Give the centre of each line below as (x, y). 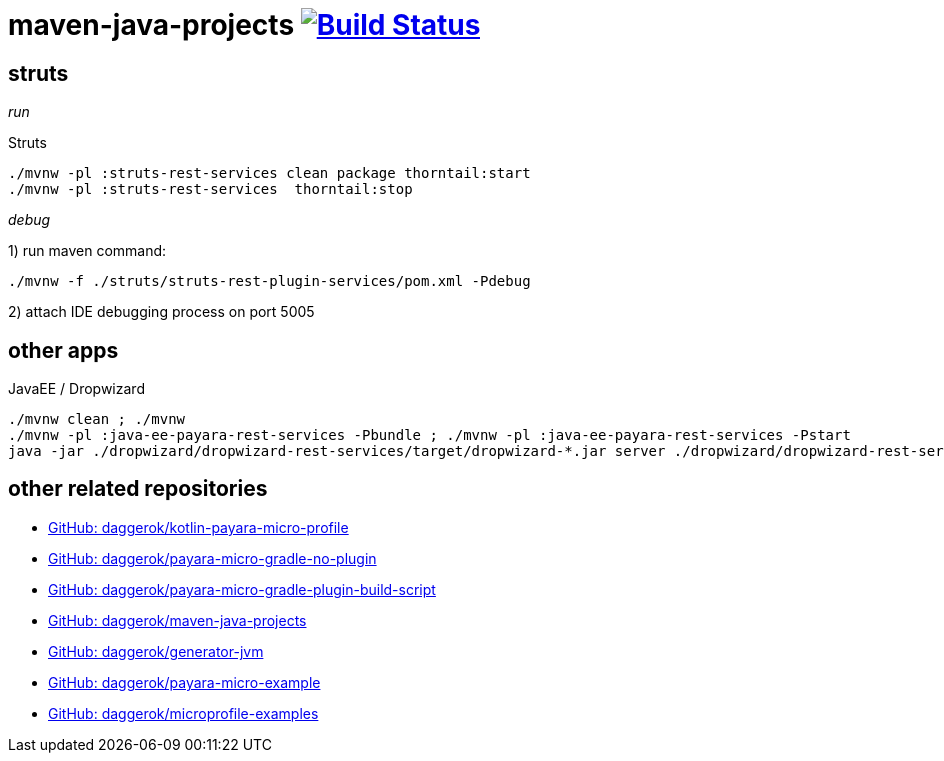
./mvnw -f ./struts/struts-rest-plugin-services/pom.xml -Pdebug (269, 281)
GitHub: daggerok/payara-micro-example (184, 682)
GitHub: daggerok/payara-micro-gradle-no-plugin (212, 558)
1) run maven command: (87, 251)
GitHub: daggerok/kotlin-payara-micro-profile (198, 527)
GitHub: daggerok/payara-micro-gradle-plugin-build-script (242, 589)
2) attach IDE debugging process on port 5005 (161, 312)
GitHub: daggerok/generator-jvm (156, 651)
